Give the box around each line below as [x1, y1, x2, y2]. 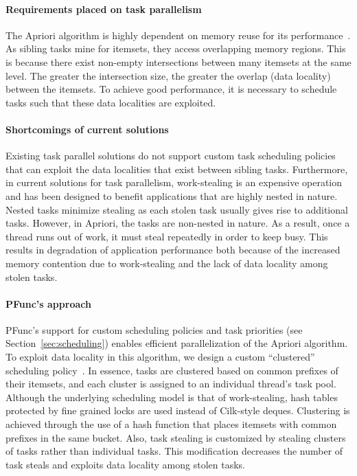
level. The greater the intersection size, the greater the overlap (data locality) [5, 68, 331, 82]
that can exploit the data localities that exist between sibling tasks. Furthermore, [5, 161, 348, 176]
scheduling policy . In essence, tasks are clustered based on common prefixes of [5, 363, 338, 377]
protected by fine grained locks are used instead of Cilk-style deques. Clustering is [5, 403, 350, 418]
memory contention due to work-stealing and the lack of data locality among [5, 256, 328, 270]
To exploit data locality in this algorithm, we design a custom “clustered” [5, 350, 315, 364]
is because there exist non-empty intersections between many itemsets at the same [5, 54, 352, 69]
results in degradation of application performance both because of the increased [5, 242, 341, 257]
